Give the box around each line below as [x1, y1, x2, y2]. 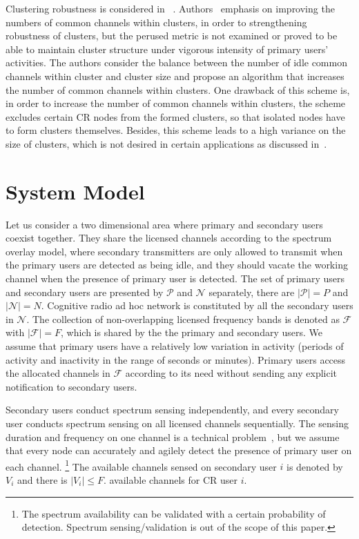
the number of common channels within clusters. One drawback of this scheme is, [6, 82, 350, 97]
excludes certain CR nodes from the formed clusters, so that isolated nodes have [6, 109, 345, 124]
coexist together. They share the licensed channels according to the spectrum [6, 231, 332, 245]
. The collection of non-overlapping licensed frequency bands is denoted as [26, 311, 340, 326]
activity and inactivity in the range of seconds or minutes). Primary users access [6, 352, 346, 366]
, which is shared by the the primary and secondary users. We [61, 325, 322, 340]
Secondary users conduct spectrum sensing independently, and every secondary [6, 402, 339, 417]
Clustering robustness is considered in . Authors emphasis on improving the [6, 1, 335, 15]
